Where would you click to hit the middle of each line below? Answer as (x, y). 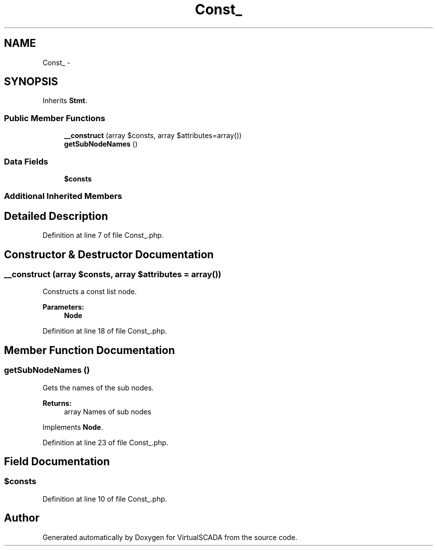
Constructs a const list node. (90, 292)
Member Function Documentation (90, 350)
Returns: (57, 403)
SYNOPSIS (31, 82)
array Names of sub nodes (108, 411)
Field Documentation (57, 462)
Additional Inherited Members (63, 196)
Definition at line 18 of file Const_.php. (105, 331)
